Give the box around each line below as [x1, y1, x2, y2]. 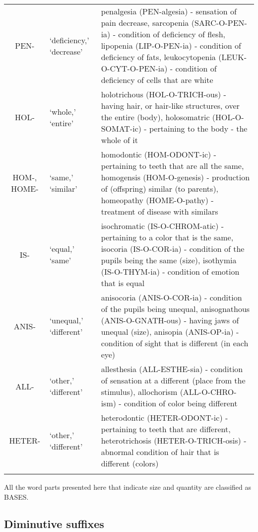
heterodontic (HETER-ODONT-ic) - [101, 412, 228, 423]
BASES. [4, 491, 29, 502]
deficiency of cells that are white [101, 74, 213, 85]
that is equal [101, 277, 145, 289]
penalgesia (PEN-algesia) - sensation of [101, 5, 237, 17]
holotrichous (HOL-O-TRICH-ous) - [101, 88, 226, 100]
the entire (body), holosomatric [101, 111, 210, 123]
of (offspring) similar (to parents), [101, 183, 219, 194]
